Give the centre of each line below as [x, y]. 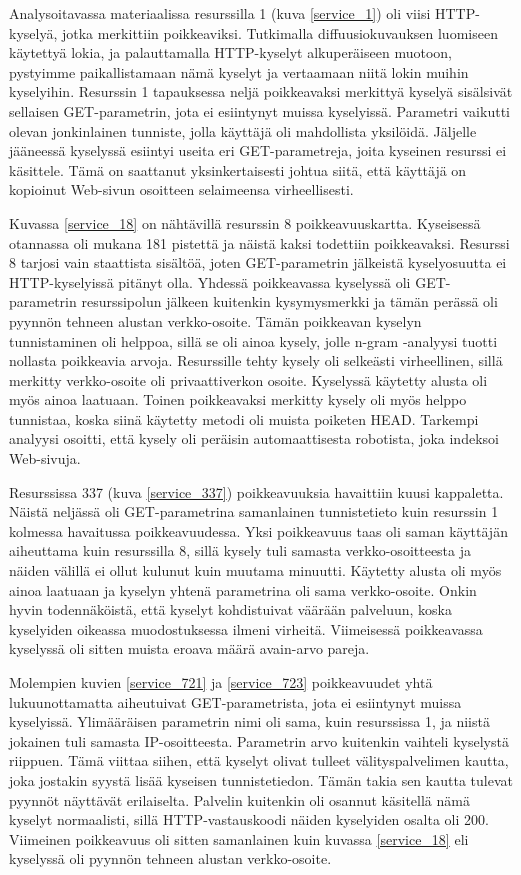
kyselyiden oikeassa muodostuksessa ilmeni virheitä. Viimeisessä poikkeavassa [246, 628]
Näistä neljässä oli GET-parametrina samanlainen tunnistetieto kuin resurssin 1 [254, 511]
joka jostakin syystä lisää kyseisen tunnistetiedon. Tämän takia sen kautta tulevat [261, 779]
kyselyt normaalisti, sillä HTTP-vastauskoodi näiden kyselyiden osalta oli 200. [249, 819]
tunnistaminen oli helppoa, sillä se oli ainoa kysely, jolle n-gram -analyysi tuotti [253, 340]
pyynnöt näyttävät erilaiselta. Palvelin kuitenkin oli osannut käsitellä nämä [239, 799]
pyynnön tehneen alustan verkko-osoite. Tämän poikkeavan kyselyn [215, 320]
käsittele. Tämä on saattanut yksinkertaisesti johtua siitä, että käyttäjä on [238, 169]
